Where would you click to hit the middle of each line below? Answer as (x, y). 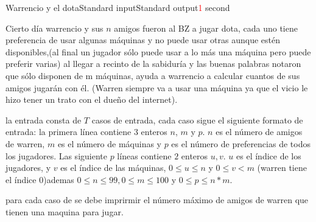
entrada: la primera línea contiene (68, 132)
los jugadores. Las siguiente (56, 155)
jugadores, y (28, 168)
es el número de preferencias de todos (241, 143)
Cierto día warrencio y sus (54, 28)
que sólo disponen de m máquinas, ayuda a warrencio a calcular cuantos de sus (153, 75)
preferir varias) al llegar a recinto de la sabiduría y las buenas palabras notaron (153, 64)
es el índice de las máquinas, (113, 168)
